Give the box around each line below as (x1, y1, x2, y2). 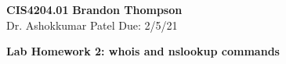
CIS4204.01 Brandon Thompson (6, 2, 183, 17)
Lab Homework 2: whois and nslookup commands (6, 43, 280, 59)
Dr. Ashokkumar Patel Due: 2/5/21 (6, 16, 178, 33)
